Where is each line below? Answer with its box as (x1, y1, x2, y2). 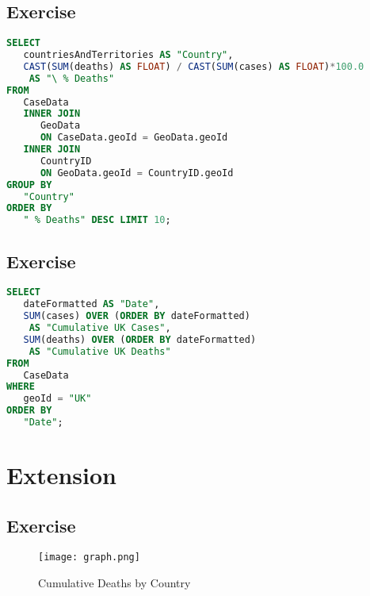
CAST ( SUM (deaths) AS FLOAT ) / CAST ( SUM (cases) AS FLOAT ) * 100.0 (23, 60, 364, 72)
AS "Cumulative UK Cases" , (29, 322, 171, 334)
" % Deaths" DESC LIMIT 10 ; (23, 214, 171, 226)
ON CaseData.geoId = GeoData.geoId (40, 132, 228, 144)
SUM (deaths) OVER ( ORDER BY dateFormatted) (23, 333, 257, 345)
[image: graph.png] (38, 552, 140, 563)
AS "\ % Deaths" (29, 72, 115, 84)
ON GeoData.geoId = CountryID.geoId (40, 167, 234, 179)
